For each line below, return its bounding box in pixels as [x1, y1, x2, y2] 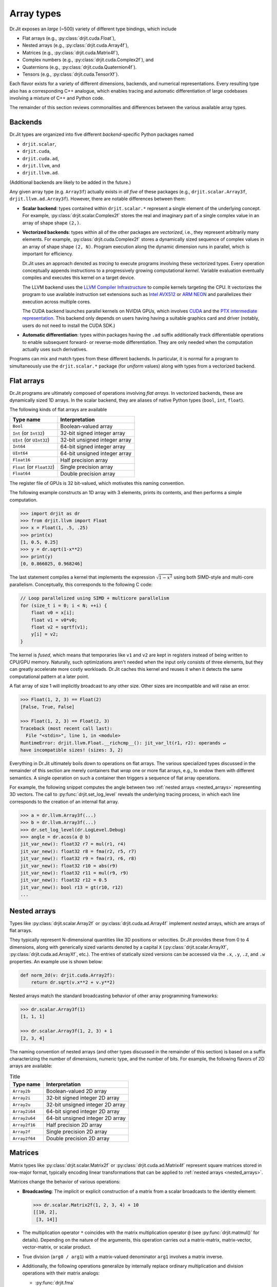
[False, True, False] [20, 704, 75, 710]
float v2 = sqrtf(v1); [31, 624, 88, 630]
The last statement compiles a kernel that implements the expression [9, 574, 155, 580]
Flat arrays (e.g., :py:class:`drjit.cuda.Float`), [22, 35, 116, 41]
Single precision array [60, 463, 113, 471]
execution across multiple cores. [22, 299, 91, 305]
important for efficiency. [22, 251, 73, 257]
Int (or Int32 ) [12, 429, 45, 437]
